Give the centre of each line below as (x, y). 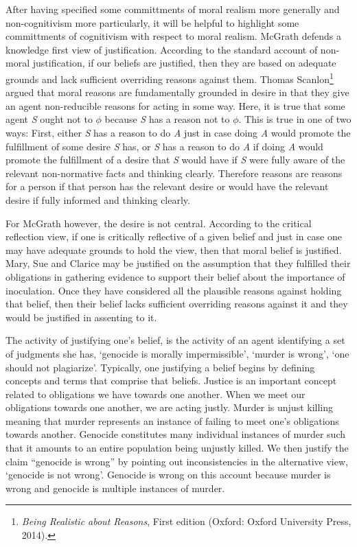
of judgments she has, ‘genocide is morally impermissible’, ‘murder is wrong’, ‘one (177, 353)
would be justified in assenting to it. (81, 317)
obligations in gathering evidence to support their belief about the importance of (175, 276)
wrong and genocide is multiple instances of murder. (115, 488)
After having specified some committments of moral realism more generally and (173, 9)
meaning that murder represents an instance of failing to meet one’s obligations (172, 420)
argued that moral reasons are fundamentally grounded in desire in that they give (177, 92)
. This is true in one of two (295, 119)
